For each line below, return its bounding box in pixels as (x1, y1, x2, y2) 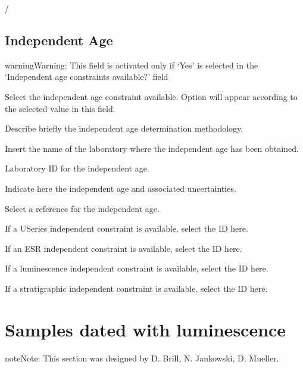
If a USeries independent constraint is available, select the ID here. (5, 222, 248, 235)
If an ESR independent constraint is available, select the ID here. (5, 242, 242, 254)
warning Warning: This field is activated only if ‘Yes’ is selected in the (5, 58, 258, 71)
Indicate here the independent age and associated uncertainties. (5, 182, 236, 194)
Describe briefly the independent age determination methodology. (5, 122, 243, 135)
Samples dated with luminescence (5, 317, 286, 341)
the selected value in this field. (5, 102, 115, 114)
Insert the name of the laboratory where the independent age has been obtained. (5, 142, 299, 154)
